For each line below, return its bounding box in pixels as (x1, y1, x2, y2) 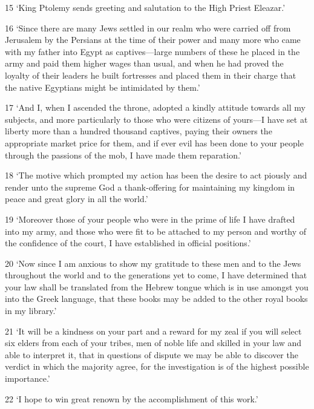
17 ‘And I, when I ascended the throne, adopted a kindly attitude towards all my (5, 101, 306, 114)
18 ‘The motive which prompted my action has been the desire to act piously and (5, 169, 307, 182)
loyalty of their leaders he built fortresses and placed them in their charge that (5, 68, 296, 81)
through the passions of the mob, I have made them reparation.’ (5, 148, 241, 161)
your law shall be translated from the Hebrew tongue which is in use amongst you (5, 280, 309, 293)
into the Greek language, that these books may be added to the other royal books (5, 292, 308, 305)
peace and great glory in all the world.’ (5, 192, 148, 205)
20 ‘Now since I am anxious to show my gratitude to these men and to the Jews (5, 257, 301, 269)
